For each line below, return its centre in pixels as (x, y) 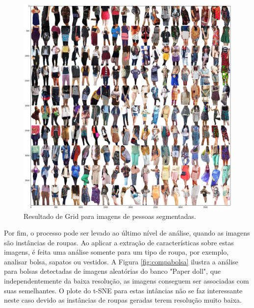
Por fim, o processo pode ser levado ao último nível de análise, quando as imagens (127, 233)
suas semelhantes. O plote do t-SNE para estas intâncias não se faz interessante (123, 290)
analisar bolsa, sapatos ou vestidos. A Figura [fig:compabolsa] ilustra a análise (121, 261)
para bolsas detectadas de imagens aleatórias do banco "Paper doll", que (113, 271)
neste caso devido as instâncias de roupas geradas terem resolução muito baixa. (123, 300)
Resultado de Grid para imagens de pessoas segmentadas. (110, 216)
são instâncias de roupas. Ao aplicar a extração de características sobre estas (119, 242)
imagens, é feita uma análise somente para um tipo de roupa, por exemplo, (116, 252)
